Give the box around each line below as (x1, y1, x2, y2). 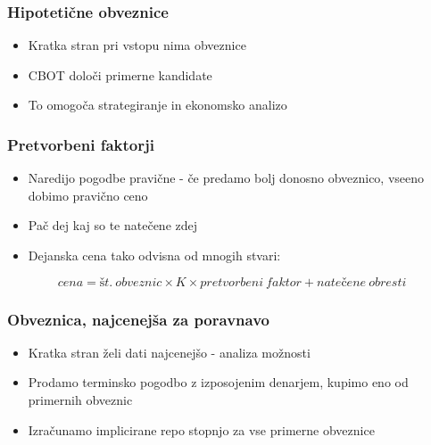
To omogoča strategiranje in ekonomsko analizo (28, 95, 287, 114)
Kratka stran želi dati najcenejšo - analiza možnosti (28, 342, 311, 361)
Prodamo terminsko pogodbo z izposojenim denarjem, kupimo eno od (28, 373, 409, 391)
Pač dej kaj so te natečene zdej (28, 216, 198, 235)
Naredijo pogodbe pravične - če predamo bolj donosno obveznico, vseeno (28, 169, 425, 187)
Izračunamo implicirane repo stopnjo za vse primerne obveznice (28, 420, 375, 439)
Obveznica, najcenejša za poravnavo (7, 308, 269, 330)
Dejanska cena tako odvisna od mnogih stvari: (28, 246, 281, 264)
